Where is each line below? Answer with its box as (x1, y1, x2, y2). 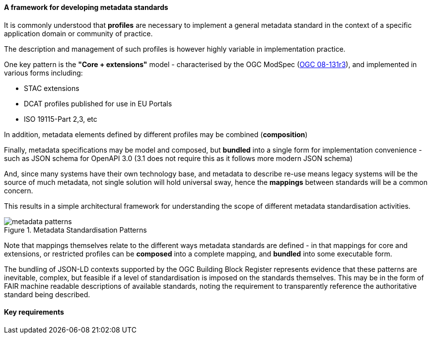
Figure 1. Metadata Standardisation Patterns (4, 225, 147, 234)
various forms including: (4, 68, 83, 77)
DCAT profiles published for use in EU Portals (24, 99, 172, 108)
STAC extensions (24, 84, 79, 92)
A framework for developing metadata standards (4, 3, 168, 11)
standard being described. (4, 290, 90, 299)
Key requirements (4, 308, 64, 317)
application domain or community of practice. (4, 29, 153, 38)
